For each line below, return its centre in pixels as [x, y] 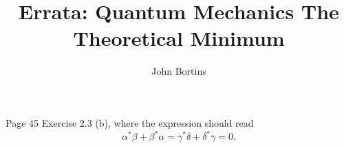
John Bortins [179, 71]
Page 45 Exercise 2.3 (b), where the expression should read [130, 122]
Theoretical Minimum [179, 38]
